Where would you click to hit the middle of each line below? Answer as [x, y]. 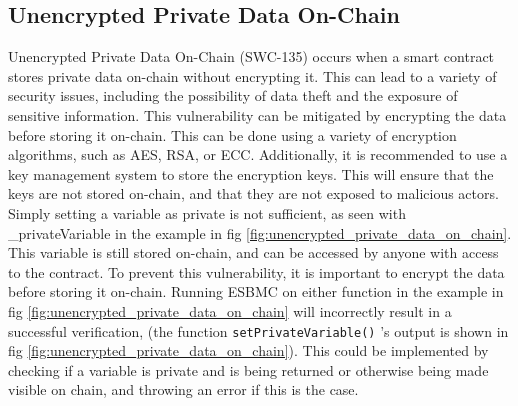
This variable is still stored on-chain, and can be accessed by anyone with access [253, 252]
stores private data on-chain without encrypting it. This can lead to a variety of [252, 75]
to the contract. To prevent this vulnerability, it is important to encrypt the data [256, 271]
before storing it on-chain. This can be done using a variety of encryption [232, 134]
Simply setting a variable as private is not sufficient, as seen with [207, 212]
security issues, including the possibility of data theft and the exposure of [233, 95]
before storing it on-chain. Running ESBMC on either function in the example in [256, 291]
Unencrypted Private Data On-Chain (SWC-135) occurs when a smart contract [251, 56]
